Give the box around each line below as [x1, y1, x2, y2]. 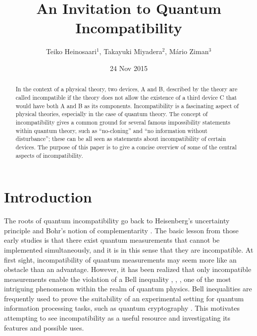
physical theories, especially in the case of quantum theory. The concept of [15, 110, 208, 118]
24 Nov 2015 [110, 63, 148, 73]
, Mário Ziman [165, 46, 209, 57]
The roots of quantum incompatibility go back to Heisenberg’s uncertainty [4, 215, 230, 226]
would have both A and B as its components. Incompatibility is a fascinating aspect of [15, 101, 239, 110]
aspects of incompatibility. [15, 151, 83, 159]
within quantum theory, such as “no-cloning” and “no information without [15, 126, 207, 134]
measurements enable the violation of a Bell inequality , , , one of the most [4, 273, 231, 284]
